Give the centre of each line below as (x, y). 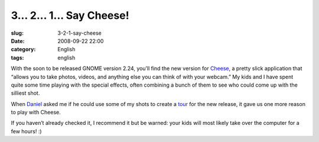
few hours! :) (26, 131)
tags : (17, 57)
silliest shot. (25, 93)
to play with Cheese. (36, 113)
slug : (17, 33)
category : (23, 49)
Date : (18, 41)
